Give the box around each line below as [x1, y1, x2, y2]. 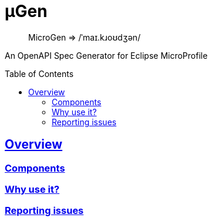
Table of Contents [5, 68, 74, 79]
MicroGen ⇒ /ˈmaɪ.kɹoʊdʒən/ [28, 32, 141, 42]
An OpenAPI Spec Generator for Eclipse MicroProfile [5, 50, 208, 61]
